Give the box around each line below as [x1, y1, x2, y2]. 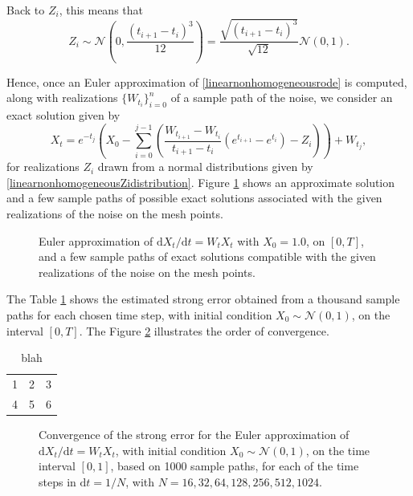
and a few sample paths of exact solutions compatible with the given [39, 248, 376, 265]
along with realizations [6, 89, 118, 106]
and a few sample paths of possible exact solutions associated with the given [6, 189, 382, 206]
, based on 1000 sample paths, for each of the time [110, 457, 359, 474]
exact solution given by [6, 106, 121, 123]
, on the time [305, 441, 370, 458]
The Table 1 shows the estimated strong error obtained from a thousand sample [6, 291, 400, 307]
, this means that [59, 2, 144, 18]
